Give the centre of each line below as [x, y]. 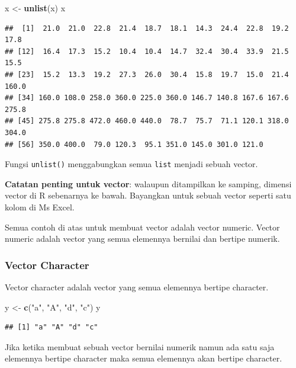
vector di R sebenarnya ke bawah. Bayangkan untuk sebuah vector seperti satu [148, 195]
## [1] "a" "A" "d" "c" [52, 327]
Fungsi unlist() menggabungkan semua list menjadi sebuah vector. [131, 164]
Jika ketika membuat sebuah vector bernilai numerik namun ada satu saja [140, 346]
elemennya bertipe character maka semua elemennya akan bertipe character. [144, 358]
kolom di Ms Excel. [40, 207]
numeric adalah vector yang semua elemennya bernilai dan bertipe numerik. [142, 239]
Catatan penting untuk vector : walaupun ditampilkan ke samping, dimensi [148, 183]
